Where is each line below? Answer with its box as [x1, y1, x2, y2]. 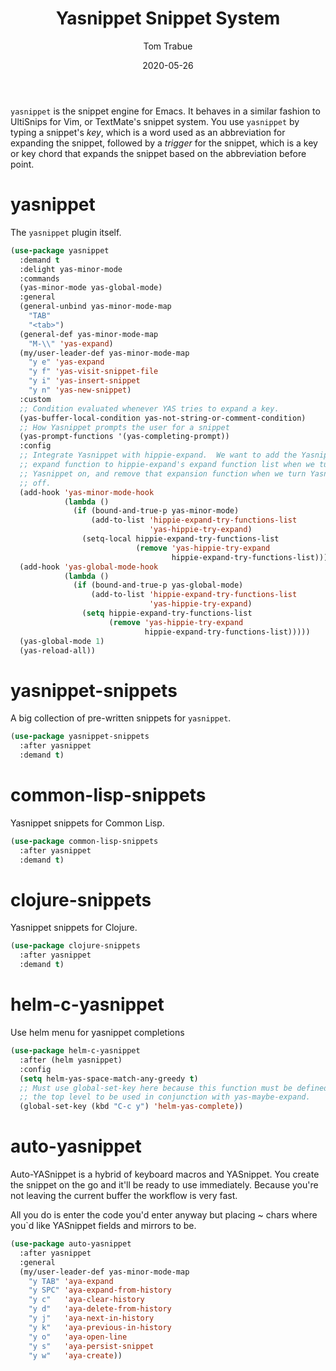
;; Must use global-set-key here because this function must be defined [19, 1083, 329, 1093]
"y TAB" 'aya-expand [28, 1276, 114, 1286]
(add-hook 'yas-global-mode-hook [19, 562, 159, 572]
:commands [19, 273, 60, 284]
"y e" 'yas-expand [28, 357, 105, 367]
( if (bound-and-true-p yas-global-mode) [73, 580, 244, 591]
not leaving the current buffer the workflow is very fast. [10, 1190, 238, 1202]
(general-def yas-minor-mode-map [19, 329, 159, 339]
